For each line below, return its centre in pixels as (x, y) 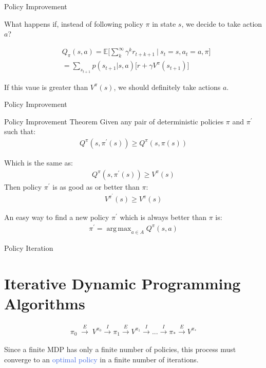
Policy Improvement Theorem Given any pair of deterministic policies (114, 121)
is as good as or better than (96, 186)
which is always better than (163, 217)
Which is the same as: (39, 162)
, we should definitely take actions (167, 87)
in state (164, 23)
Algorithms (45, 303)
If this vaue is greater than (46, 87)
